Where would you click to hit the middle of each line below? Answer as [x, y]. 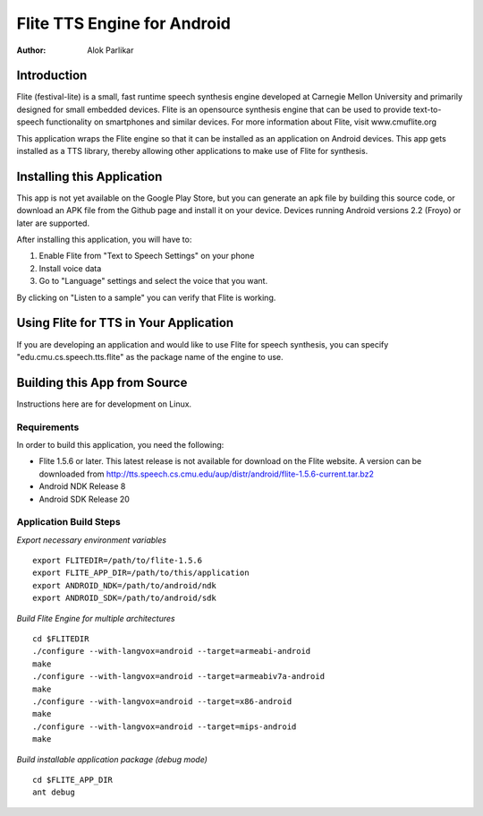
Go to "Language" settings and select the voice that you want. [153, 281]
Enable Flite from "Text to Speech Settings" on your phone [147, 256]
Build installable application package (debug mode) [112, 759]
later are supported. [53, 223]
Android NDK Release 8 [82, 486]
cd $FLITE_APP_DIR [73, 780]
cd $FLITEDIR [61, 639]
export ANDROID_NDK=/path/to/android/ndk [124, 585]
